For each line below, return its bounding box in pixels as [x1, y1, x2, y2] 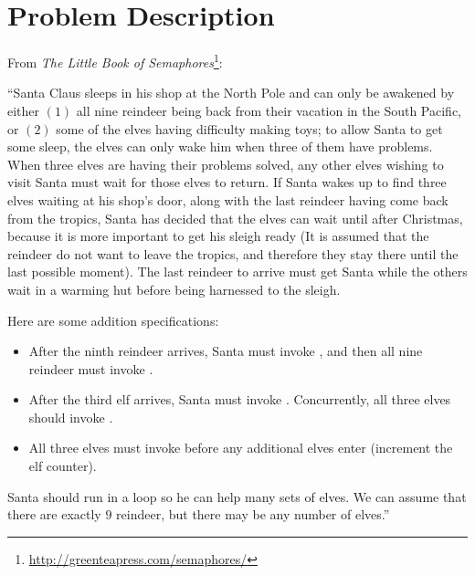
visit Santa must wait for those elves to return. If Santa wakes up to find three [7, 172, 447, 192]
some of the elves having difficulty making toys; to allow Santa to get [56, 119, 443, 138]
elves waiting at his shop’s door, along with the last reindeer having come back [7, 190, 449, 209]
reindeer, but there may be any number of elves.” [116, 505, 390, 524]
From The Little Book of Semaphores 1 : [7, 50, 223, 71]
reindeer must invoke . [28, 359, 153, 378]
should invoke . [28, 407, 113, 426]
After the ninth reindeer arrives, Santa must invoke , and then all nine [28, 341, 423, 361]
